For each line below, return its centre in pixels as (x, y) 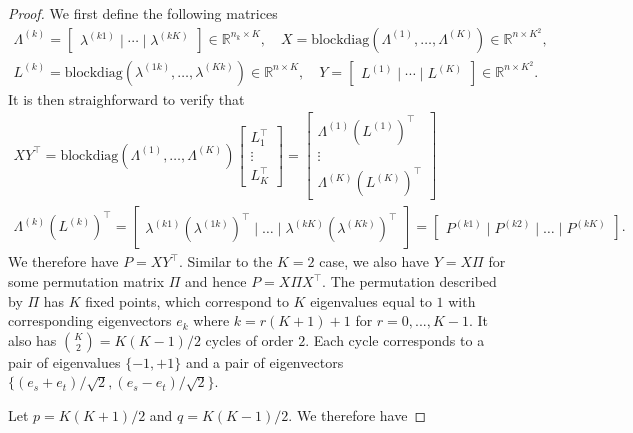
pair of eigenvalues (64, 361)
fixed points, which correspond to (187, 300)
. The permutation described (409, 281)
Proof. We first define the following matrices (143, 13)
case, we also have (374, 261)
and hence (216, 281)
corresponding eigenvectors (90, 320)
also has (32, 339)
